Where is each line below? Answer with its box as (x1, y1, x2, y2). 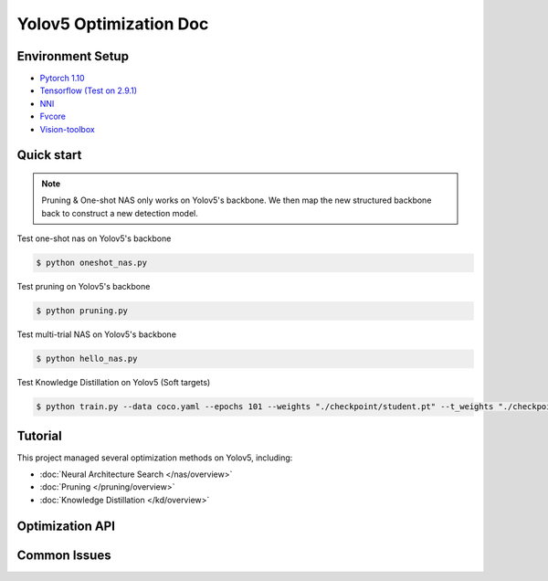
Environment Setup (16, 48, 130, 64)
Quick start (16, 147, 82, 164)
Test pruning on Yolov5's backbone (16, 281, 151, 292)
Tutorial (16, 428, 63, 443)
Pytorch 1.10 (39, 73, 86, 84)
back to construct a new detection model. (41, 207, 198, 218)
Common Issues (16, 547, 111, 563)
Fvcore (39, 111, 66, 122)
